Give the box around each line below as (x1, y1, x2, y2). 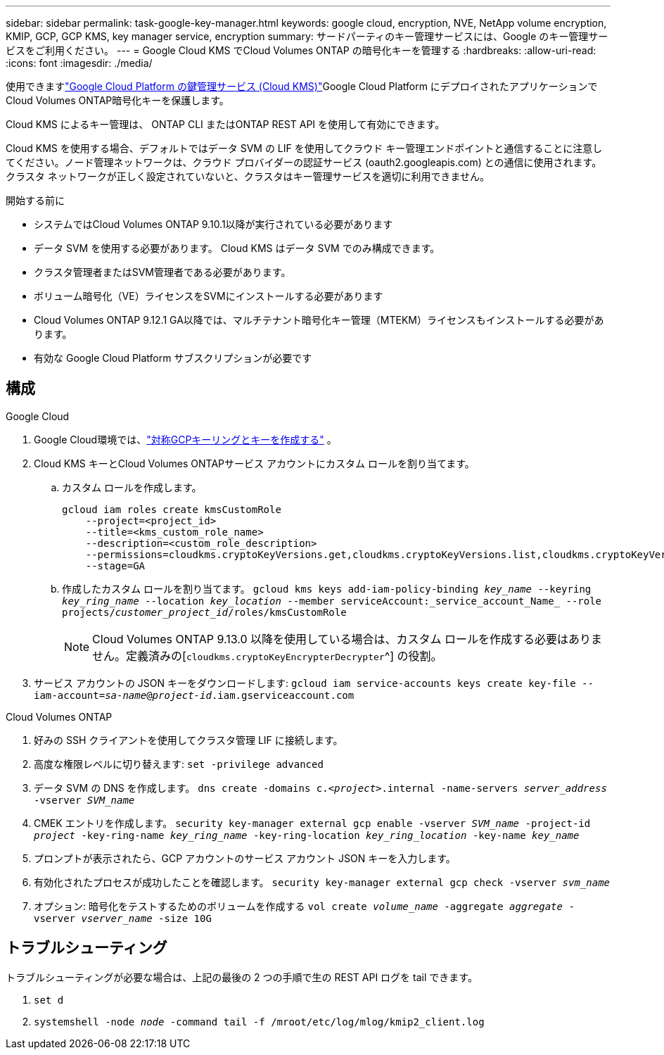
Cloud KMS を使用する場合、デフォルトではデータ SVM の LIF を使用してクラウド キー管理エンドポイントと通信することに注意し (6, 142, 603, 154)
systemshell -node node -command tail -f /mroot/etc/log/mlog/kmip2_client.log (34, 1016, 485, 1028)
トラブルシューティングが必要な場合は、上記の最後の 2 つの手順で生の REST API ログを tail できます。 (6, 971, 478, 983)
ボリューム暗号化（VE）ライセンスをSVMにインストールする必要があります (34, 290, 383, 302)
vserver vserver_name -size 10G (34, 912, 212, 924)
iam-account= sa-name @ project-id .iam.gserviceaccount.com (34, 689, 355, 701)
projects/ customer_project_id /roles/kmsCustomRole (62, 606, 347, 618)
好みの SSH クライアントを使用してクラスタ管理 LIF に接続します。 (34, 733, 343, 746)
